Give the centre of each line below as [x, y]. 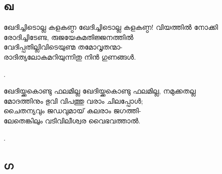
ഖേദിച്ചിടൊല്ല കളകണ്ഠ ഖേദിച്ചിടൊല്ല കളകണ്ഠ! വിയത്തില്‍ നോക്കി [111, 27]
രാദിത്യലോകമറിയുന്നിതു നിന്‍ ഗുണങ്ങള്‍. [70, 56]
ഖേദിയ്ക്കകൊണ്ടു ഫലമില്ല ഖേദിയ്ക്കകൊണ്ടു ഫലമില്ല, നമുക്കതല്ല [100, 91]
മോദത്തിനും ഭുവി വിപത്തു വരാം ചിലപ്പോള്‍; [73, 100]
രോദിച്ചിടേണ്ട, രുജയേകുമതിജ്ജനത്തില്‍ [69, 37]
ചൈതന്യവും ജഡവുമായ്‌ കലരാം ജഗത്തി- [72, 111]
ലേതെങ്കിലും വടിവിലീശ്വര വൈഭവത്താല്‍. [72, 120]
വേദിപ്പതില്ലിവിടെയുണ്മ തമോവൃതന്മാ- [63, 47]
